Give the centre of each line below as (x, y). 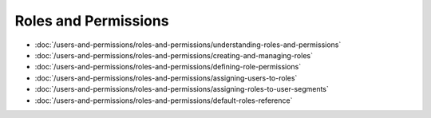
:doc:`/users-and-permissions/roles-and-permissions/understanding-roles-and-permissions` (188, 45)
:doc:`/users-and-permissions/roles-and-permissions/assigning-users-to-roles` (166, 78)
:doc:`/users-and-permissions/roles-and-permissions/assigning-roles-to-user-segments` (182, 89)
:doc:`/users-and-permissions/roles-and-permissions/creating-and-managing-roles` (174, 55)
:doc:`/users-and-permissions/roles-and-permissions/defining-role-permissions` (168, 67)
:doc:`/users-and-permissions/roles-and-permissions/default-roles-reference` (164, 100)
